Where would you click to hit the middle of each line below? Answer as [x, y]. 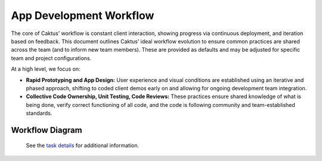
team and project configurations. [51, 58]
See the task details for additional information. [83, 146]
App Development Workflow [83, 15]
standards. [39, 113]
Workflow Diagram [47, 130]
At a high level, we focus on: [46, 69]
